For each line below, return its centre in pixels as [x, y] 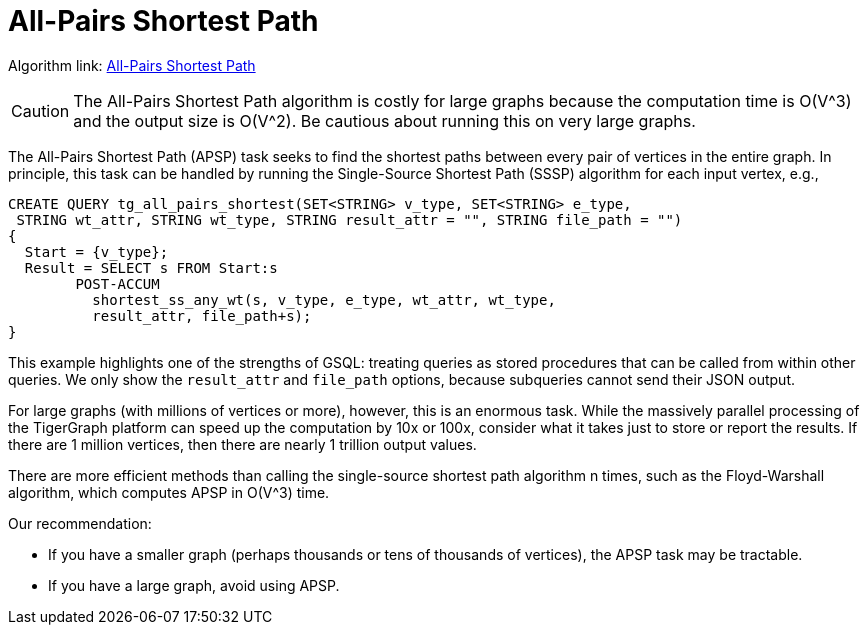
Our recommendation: [80, 523]
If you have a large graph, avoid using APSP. [194, 585]
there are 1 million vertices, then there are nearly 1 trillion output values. [242, 444]
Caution [40, 110]
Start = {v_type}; [96, 251]
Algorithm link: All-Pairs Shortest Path [132, 65]
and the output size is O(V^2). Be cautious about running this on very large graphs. [384, 120]
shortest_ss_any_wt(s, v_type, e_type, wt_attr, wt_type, [324, 299]
